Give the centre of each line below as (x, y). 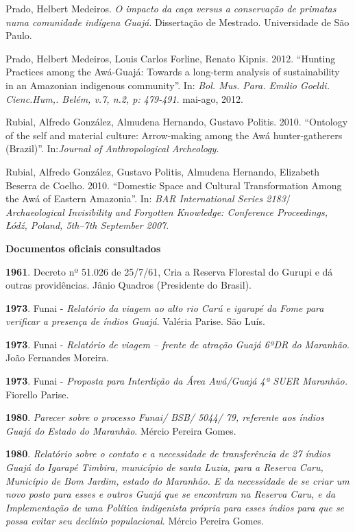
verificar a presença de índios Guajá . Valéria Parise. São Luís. (135, 321)
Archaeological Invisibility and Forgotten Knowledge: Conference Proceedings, (167, 211)
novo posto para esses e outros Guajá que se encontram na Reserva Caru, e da (171, 494)
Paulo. (19, 35)
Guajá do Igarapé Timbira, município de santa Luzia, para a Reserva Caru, (164, 467)
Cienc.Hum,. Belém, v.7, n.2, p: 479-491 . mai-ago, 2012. (124, 98)
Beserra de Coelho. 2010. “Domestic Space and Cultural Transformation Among (174, 185)
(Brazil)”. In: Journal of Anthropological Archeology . (112, 148)
